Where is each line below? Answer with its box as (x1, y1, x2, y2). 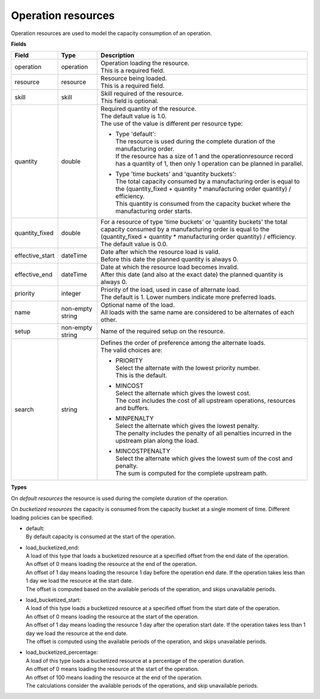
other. (101, 316, 117, 324)
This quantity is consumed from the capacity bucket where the (116, 199, 291, 208)
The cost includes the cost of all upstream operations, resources (116, 396, 296, 405)
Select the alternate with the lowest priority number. (116, 364, 260, 372)
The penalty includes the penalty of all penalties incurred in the (116, 429, 292, 437)
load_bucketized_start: (25, 596, 81, 603)
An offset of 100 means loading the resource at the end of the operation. (25, 673, 203, 681)
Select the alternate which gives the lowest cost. (116, 389, 251, 398)
